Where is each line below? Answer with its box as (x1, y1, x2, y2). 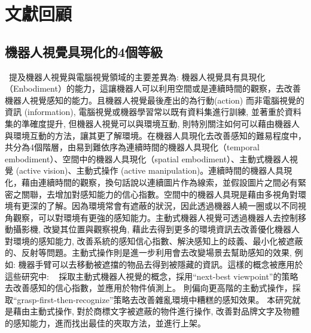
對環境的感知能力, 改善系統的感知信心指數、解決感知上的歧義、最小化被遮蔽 (5, 234, 303, 247)
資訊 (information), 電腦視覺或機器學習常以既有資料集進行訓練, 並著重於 (5, 105, 285, 118)
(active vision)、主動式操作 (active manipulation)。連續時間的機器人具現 (16, 164, 292, 177)
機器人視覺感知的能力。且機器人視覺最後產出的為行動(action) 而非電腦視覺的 (5, 93, 304, 106)
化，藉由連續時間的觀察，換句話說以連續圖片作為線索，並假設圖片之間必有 (5, 175, 298, 188)
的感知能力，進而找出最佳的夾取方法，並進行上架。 (5, 317, 206, 329)
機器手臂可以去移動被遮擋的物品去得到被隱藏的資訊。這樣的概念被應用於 (18, 258, 303, 271)
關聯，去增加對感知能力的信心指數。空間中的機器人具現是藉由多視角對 (21, 187, 298, 200)
